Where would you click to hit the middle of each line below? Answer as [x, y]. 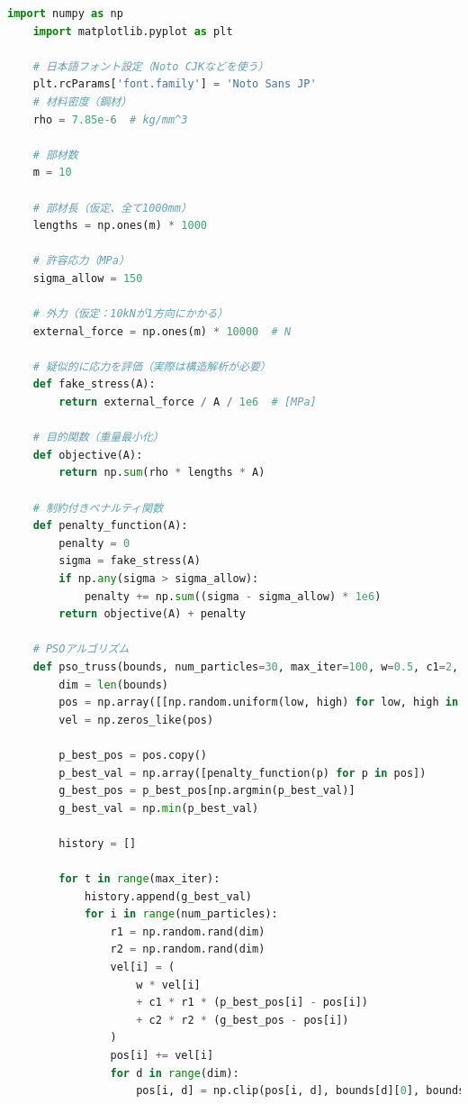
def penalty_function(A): [110, 526]
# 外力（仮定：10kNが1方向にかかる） [130, 314]
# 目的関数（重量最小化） [98, 438]
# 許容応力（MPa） [81, 261]
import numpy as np [65, 14]
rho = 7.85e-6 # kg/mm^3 [110, 119]
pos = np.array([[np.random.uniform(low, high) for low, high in [259, 703]
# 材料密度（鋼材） [82, 101]
